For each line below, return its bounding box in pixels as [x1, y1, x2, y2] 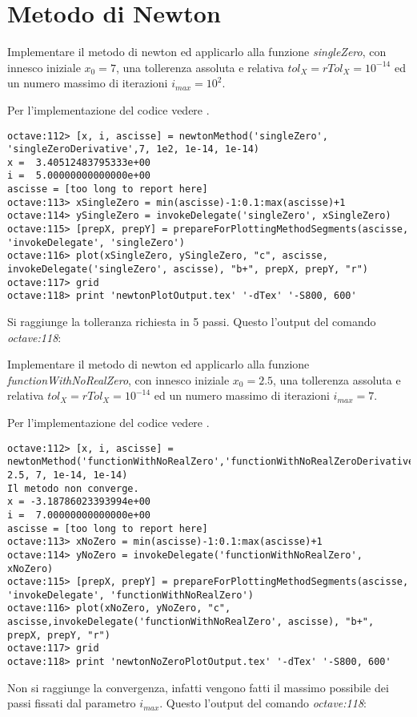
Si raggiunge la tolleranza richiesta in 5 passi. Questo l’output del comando [7, 313, 376, 330]
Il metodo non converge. [7, 482, 139, 494]
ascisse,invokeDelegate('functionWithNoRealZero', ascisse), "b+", [7, 616, 375, 628]
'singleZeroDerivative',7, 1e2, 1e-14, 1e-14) [7, 143, 259, 155]
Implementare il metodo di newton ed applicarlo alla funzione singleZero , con [7, 43, 387, 60]
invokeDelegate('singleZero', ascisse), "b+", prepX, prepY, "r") [7, 264, 369, 276]
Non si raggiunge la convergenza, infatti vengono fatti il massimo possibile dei [7, 679, 389, 695]
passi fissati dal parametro [7, 695, 136, 711]
